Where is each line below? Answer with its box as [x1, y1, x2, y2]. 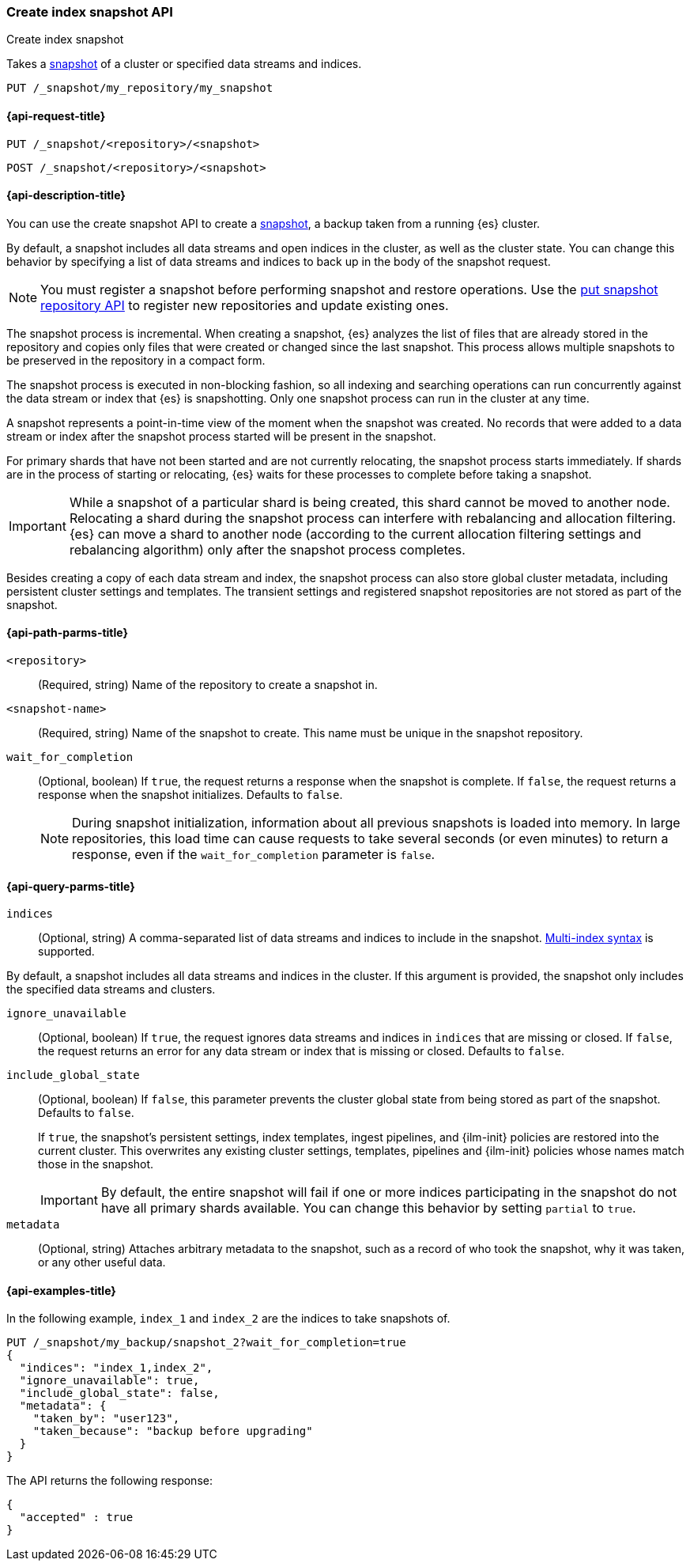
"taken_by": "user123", [32, 1412, 180, 1425]
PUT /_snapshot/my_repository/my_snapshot [6, 81, 273, 95]
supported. [38, 944, 95, 959]
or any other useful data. [38, 1255, 166, 1270]
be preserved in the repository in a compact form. [6, 353, 266, 367]
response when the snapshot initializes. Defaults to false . [38, 788, 343, 802]
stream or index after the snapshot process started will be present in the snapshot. [6, 429, 436, 443]
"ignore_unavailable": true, [19, 1374, 200, 1387]
